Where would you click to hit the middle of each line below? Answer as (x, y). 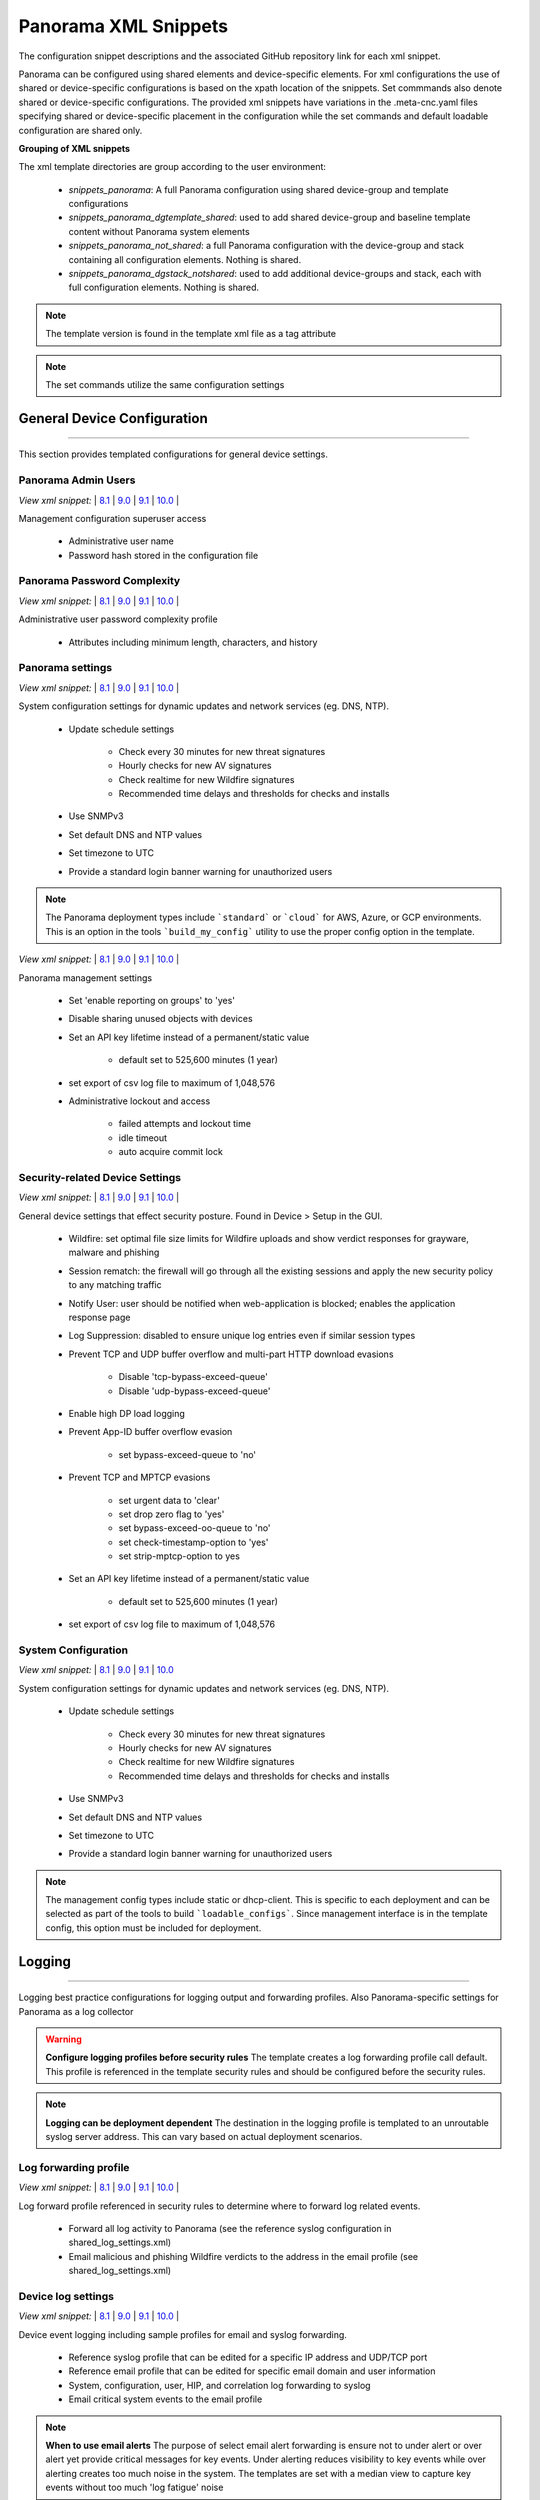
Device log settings (66, 2296)
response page (99, 1317)
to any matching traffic (115, 1285)
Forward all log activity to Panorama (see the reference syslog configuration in (230, 2228)
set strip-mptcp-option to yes (179, 1556)
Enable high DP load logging (126, 1413)
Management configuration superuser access (112, 518)
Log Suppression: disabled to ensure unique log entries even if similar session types (242, 1336)
